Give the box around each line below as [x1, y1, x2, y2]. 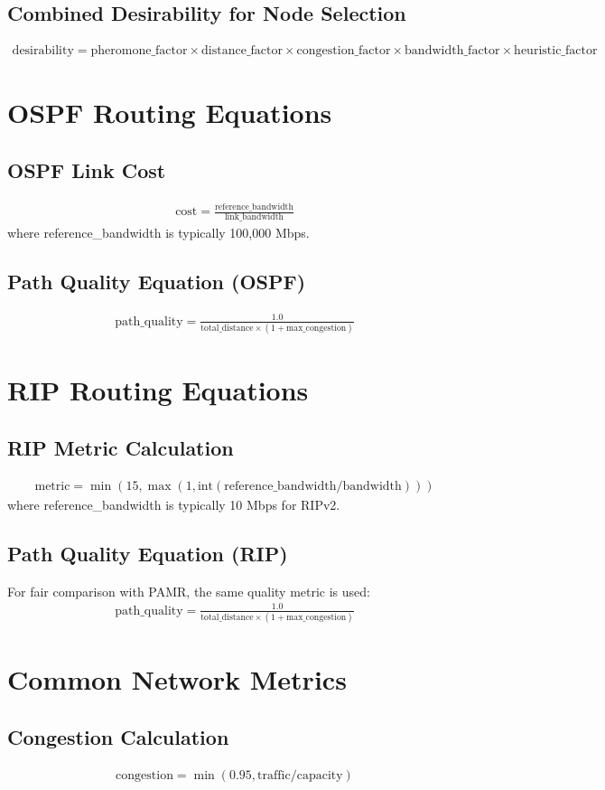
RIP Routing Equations [7, 371, 309, 409]
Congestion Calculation [7, 722, 229, 750]
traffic [257, 768, 291, 782]
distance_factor [201, 44, 283, 58]
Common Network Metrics [7, 661, 347, 698]
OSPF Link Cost [7, 156, 166, 183]
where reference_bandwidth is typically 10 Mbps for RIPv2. [7, 494, 340, 513]
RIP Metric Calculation [7, 433, 234, 461]
